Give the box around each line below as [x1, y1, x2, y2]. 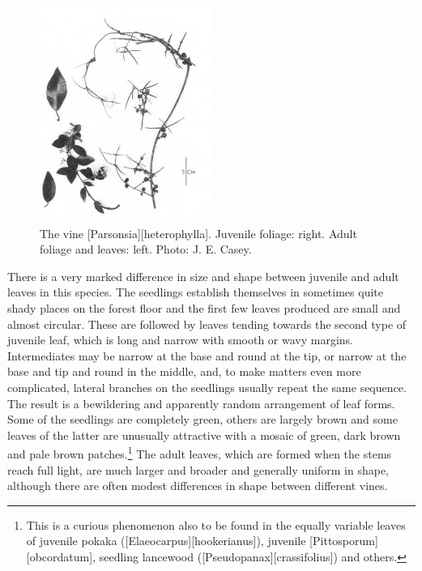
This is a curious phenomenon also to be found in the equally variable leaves [26, 516, 406, 533]
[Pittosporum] [309, 532, 378, 549]
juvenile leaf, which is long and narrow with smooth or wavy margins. [7, 331, 354, 348]
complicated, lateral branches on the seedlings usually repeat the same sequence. [7, 378, 407, 395]
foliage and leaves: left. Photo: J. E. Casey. [40, 241, 252, 258]
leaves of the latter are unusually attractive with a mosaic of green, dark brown [7, 426, 401, 443]
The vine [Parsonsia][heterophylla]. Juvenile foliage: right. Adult [40, 224, 357, 241]
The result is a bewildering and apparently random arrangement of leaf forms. [7, 394, 395, 411]
